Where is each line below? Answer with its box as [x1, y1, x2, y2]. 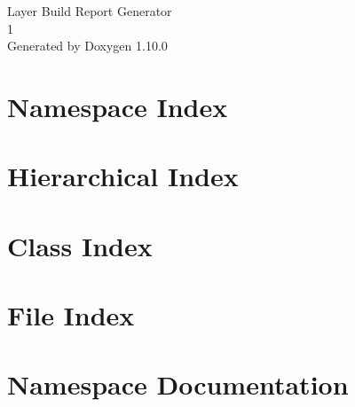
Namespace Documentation [7, 366, 349, 403]
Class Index [7, 227, 153, 263]
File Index [7, 297, 135, 333]
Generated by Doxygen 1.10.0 [7, 36, 168, 55]
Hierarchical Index [7, 158, 239, 194]
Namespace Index [7, 88, 228, 124]
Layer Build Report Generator [7, 2, 172, 20]
